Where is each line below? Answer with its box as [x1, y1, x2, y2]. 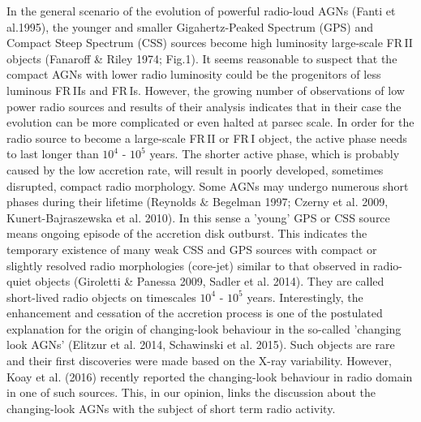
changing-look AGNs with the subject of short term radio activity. [6, 399, 336, 416]
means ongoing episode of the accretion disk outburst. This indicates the [6, 225, 367, 242]
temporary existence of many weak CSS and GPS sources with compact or [6, 240, 377, 257]
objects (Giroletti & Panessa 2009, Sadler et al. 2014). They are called [35, 273, 384, 290]
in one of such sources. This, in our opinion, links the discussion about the [6, 384, 376, 401]
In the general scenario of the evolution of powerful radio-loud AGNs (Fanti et [6, 2, 396, 19]
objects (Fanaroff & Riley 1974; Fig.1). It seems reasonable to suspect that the [6, 50, 397, 67]
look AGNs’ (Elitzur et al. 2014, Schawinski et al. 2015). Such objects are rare [6, 336, 395, 353]
